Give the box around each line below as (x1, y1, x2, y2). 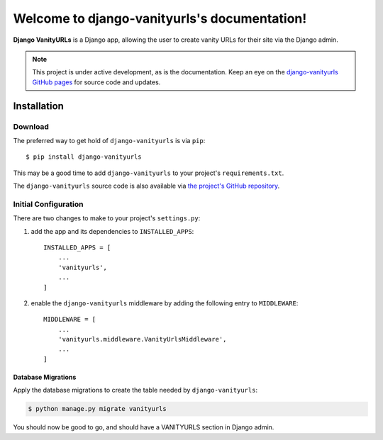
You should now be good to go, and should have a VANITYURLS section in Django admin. (13, 423, 274, 431)
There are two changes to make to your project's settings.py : (13, 214, 201, 222)
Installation (13, 100, 64, 112)
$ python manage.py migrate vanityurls (28, 405, 167, 413)
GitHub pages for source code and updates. (32, 78, 161, 86)
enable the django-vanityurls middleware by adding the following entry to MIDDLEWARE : (30, 298, 299, 308)
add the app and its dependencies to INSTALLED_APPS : (30, 227, 194, 235)
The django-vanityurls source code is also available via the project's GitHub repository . (13, 181, 280, 191)
